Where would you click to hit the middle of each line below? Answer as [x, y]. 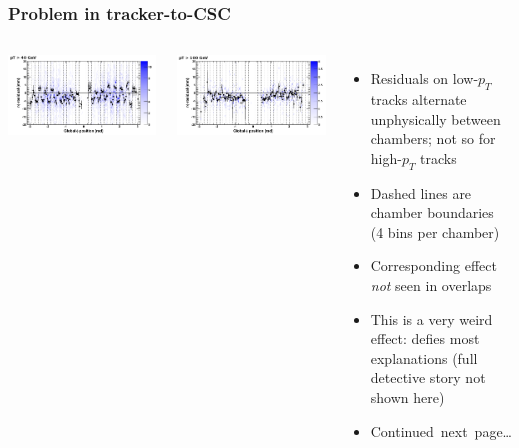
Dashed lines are [421, 192]
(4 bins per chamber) [435, 231]
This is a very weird [431, 318]
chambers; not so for [433, 138]
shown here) [407, 396]
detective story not [428, 377]
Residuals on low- [424, 78]
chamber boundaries [432, 212]
